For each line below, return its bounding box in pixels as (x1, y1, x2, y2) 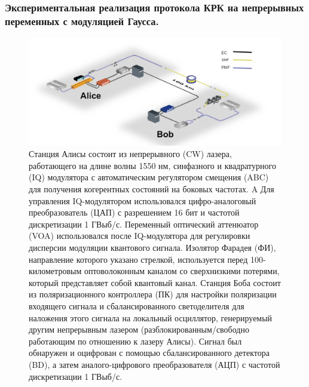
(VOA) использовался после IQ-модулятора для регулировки (29, 229, 250, 242)
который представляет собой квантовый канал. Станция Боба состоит (29, 276, 281, 288)
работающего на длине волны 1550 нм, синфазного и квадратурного (29, 159, 276, 171)
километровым (29, 265, 82, 277)
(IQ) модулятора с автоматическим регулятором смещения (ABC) (29, 171, 269, 183)
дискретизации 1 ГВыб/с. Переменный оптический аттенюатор (29, 217, 259, 230)
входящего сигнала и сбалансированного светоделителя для (29, 299, 244, 312)
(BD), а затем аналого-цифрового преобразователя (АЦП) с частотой (29, 358, 280, 370)
